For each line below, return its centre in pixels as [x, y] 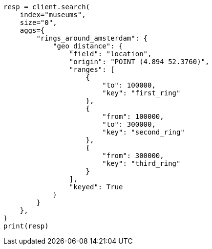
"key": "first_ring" [141, 93]
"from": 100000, [133, 116]
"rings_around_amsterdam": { [92, 38]
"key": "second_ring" [143, 132]
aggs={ [32, 30]
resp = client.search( [47, 7]
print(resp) [26, 226]
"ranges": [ [92, 69]
